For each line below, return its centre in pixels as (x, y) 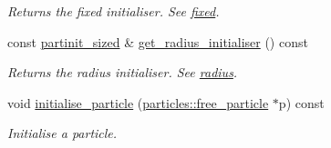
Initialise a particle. (62, 133)
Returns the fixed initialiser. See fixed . (114, 11)
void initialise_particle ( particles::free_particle (138, 102)
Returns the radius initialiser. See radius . (123, 72)
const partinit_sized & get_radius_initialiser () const (158, 41)
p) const (301, 102)
